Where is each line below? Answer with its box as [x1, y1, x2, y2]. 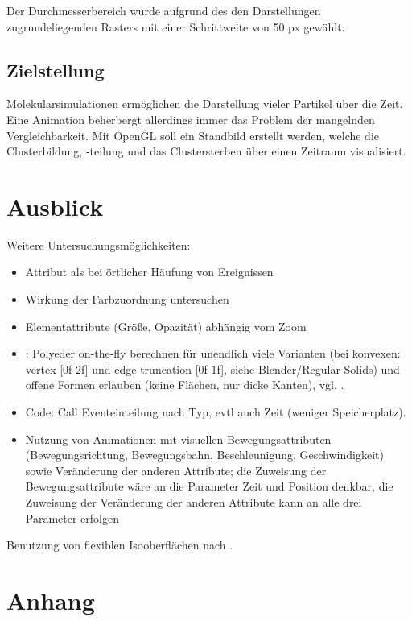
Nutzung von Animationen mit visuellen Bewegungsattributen [25, 430, 332, 447]
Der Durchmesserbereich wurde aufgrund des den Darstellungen [6, 2, 321, 19]
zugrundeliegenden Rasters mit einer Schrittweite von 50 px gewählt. [6, 18, 345, 35]
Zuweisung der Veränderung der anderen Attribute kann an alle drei [25, 494, 362, 511]
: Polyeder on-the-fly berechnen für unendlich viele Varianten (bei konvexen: [25, 345, 401, 362]
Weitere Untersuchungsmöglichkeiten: [6, 236, 191, 253]
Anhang [6, 583, 95, 616]
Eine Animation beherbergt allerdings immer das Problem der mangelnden [6, 110, 375, 127]
